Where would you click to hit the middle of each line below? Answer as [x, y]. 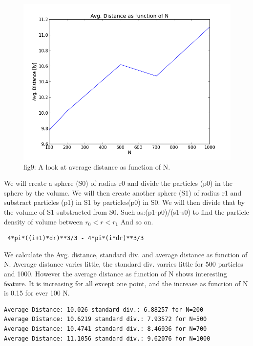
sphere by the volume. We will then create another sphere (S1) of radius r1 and [123, 192]
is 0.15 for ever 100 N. [37, 293]
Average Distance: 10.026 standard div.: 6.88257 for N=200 [104, 309]
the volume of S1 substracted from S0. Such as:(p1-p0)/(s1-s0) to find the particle [126, 211]
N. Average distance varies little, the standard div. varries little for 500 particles [124, 264]
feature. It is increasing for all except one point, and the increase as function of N [126, 283]
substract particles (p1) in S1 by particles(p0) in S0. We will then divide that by [125, 202]
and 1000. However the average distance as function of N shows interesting [116, 273]
